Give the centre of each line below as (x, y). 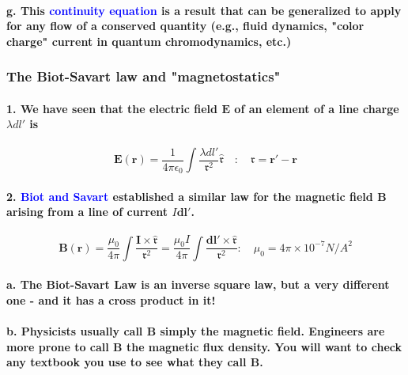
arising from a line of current (87, 212)
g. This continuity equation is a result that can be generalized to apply (204, 10)
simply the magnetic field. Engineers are (272, 331)
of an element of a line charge (317, 108)
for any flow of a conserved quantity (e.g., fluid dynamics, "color (185, 26)
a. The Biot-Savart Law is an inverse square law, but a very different (198, 284)
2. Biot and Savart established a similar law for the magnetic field (190, 196)
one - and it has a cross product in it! (111, 299)
